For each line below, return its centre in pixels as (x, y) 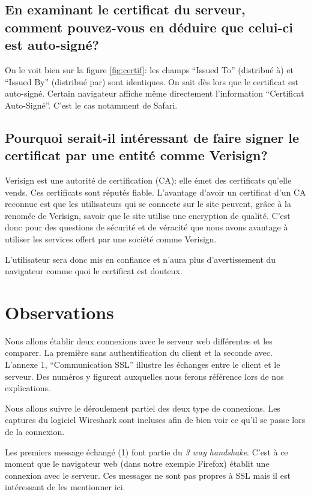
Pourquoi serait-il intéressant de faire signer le (152, 137)
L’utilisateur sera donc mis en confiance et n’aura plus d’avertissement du (140, 259)
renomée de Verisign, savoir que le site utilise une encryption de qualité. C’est (148, 215)
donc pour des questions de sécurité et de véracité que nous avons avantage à (146, 227)
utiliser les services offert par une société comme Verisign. (111, 238)
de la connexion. (35, 431)
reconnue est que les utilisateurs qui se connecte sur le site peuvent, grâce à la (148, 204)
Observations (59, 312)
